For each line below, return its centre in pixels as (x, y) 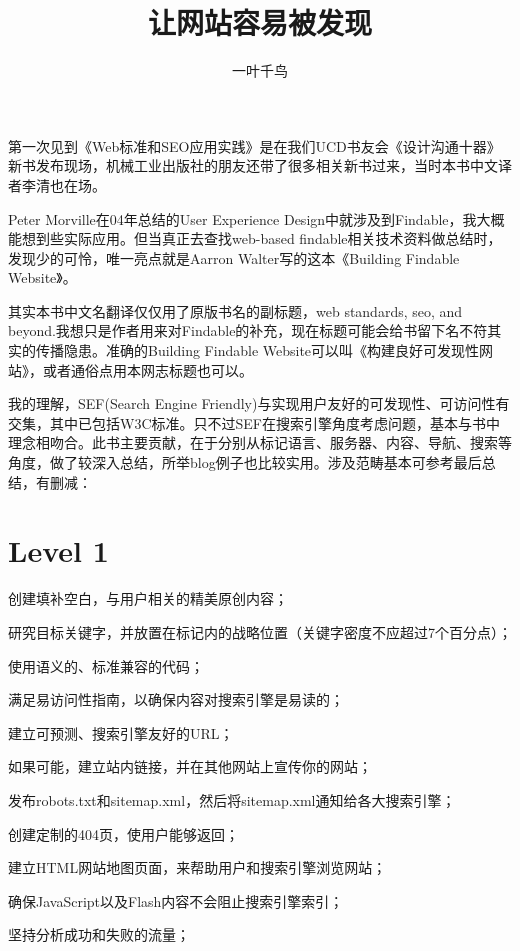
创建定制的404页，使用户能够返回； (123, 833)
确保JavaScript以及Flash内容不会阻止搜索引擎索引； (176, 900)
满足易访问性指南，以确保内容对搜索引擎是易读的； (176, 699)
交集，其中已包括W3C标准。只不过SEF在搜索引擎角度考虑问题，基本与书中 (254, 422)
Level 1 (58, 550)
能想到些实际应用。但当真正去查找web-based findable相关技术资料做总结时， (255, 238)
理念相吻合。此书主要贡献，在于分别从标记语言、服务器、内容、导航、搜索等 (260, 442)
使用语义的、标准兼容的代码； (106, 665)
